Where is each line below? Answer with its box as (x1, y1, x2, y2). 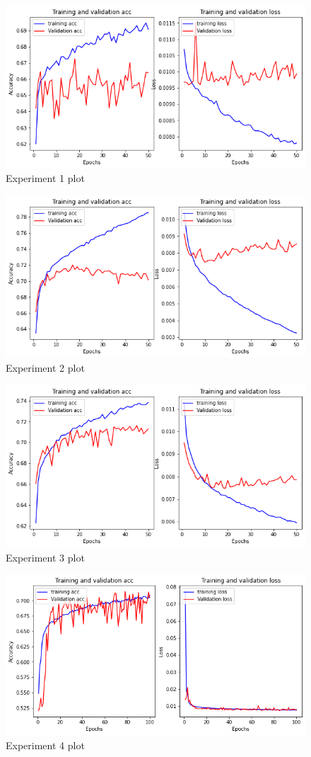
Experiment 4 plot (6, 737, 85, 752)
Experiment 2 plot (6, 360, 85, 375)
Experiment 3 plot (6, 550, 85, 564)
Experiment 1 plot (6, 171, 85, 186)
